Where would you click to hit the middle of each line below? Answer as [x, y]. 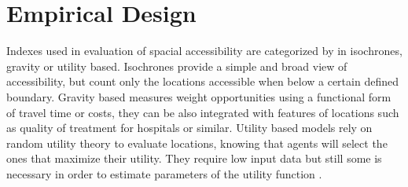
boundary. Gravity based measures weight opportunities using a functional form [199, 96]
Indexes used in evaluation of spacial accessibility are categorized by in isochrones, [204, 51]
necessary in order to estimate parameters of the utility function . [164, 173]
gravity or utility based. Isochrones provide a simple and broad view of [177, 66]
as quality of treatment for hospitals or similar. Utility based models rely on [189, 128]
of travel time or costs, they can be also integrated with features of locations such [203, 112]
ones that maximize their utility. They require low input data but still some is [194, 158]
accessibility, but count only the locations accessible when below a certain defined [202, 81]
